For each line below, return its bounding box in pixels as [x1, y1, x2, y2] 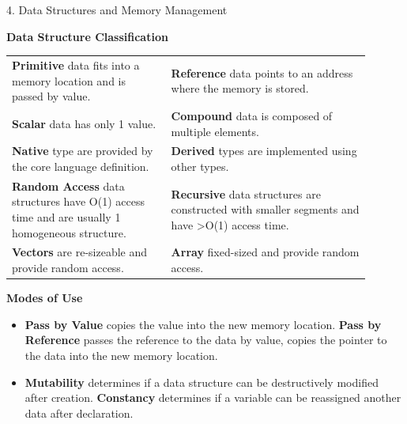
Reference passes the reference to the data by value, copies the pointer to [24, 331, 387, 348]
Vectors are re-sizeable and [12, 244, 148, 260]
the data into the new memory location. [24, 346, 218, 363]
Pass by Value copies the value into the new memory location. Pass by [24, 316, 382, 332]
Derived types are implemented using [171, 142, 357, 159]
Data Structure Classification [6, 28, 168, 44]
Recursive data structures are [171, 185, 321, 202]
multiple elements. [171, 123, 259, 139]
